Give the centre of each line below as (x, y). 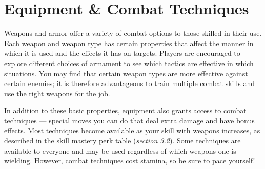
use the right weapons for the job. (57, 93)
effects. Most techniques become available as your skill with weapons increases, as (132, 130)
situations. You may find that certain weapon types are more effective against (126, 73)
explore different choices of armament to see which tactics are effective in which (129, 63)
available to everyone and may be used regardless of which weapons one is (120, 150)
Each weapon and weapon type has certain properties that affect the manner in (129, 43)
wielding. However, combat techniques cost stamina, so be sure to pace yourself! (130, 161)
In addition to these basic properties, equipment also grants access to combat (125, 110)
